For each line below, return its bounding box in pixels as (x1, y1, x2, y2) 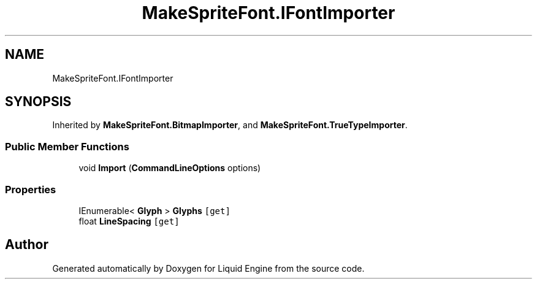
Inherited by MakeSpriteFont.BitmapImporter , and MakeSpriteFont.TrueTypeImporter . (52, 120, 408, 131)
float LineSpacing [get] (78, 215, 180, 226)
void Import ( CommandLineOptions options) (78, 163, 261, 174)
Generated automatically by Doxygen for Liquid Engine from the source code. (52, 263, 365, 274)
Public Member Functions (5, 140, 129, 153)
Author (5, 237, 48, 253)
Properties (5, 183, 56, 196)
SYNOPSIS (5, 94, 72, 110)
